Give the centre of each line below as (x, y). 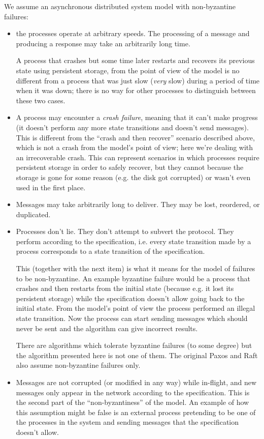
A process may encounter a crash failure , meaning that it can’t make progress (137, 117)
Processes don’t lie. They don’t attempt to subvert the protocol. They (125, 231)
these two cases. (41, 100)
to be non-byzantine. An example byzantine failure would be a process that (133, 278)
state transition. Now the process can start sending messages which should (132, 318)
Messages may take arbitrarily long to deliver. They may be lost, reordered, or (138, 204)
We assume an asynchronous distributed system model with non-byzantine (120, 6)
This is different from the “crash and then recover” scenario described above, (135, 137)
